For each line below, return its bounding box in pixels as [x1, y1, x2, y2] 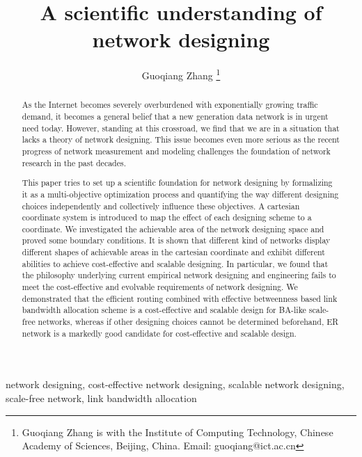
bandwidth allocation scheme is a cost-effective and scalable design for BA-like [22, 304, 306, 316]
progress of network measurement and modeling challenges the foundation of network [22, 145, 331, 157]
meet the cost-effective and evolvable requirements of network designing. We [22, 281, 298, 293]
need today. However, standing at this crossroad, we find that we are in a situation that [22, 122, 340, 134]
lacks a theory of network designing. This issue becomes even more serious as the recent [22, 134, 340, 145]
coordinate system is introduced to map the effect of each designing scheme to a [22, 211, 312, 223]
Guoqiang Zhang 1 [141, 66, 221, 82]
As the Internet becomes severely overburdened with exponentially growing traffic [22, 99, 318, 111]
